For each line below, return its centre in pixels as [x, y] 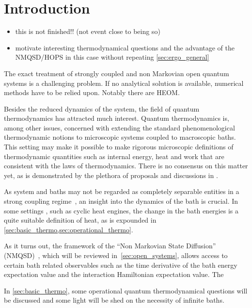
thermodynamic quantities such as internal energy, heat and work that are [114, 156]
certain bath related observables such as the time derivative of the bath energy [121, 265]
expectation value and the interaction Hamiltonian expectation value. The [114, 274]
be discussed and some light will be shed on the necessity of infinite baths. [114, 300]
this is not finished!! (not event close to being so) [88, 31]
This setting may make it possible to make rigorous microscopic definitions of [119, 147]
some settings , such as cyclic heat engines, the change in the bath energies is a [121, 210]
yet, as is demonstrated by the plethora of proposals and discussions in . [111, 175]
